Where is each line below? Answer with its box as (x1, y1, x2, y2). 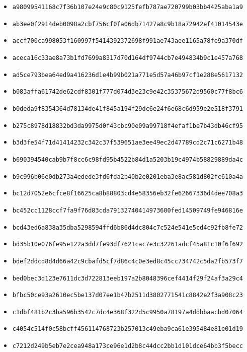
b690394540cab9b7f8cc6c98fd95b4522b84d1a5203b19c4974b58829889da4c (12, 156, 243, 163)
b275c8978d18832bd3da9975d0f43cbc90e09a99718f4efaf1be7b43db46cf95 (12, 122, 243, 129)
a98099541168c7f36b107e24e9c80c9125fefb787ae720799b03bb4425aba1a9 (12, 4, 243, 11)
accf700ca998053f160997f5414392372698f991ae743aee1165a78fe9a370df (12, 37, 243, 45)
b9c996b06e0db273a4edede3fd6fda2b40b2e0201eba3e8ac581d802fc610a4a (12, 173, 243, 180)
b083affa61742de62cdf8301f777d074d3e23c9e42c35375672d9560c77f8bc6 (12, 88, 243, 96)
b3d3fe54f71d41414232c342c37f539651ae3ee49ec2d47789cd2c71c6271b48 (12, 139, 243, 147)
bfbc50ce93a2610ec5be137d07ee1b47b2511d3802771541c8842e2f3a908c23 (12, 292, 243, 299)
